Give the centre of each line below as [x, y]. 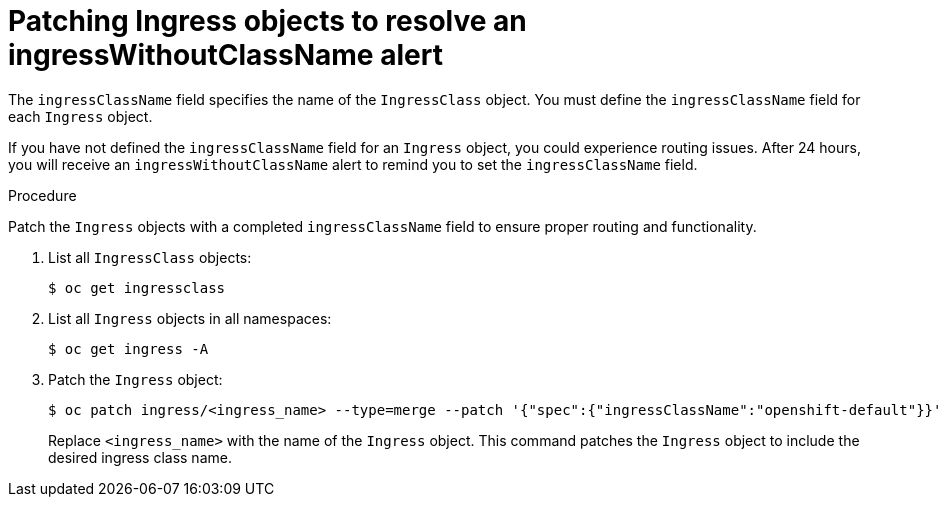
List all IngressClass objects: [150, 257]
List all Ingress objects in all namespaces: [190, 318]
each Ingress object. [80, 116]
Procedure [42, 195]
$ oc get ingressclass [137, 287]
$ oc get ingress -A [128, 348]
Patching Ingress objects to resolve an [267, 21]
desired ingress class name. [140, 457]
